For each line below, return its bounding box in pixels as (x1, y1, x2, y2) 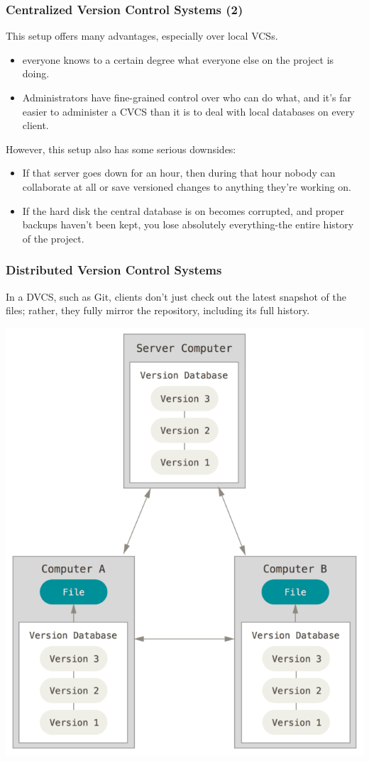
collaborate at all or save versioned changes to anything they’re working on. (22, 179, 351, 194)
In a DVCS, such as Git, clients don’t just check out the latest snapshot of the (6, 289, 346, 304)
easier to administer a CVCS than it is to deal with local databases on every (22, 104, 355, 118)
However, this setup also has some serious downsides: (6, 141, 236, 156)
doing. (22, 66, 50, 81)
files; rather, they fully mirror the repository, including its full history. (6, 303, 310, 318)
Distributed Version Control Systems (6, 261, 222, 279)
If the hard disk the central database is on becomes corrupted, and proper (22, 203, 345, 218)
